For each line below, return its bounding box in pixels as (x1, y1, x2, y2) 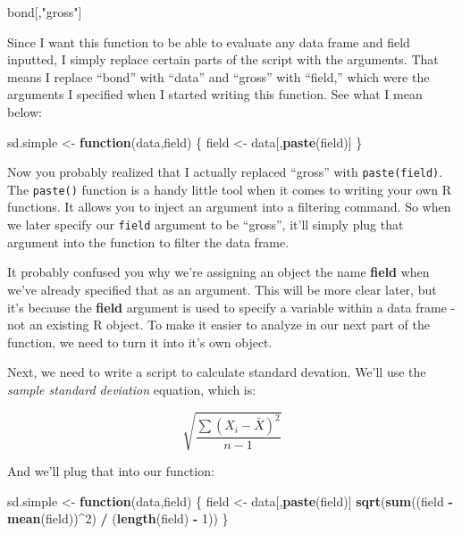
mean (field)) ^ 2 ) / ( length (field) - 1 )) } (7, 509, 229, 528)
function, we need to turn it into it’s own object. (7, 332, 273, 351)
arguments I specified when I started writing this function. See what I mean (7, 85, 423, 104)
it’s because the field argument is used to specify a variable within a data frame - (7, 297, 456, 316)
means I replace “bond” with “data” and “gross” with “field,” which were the (7, 67, 430, 86)
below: (7, 102, 42, 121)
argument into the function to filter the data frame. (7, 232, 290, 251)
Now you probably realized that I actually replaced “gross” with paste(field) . (7, 163, 443, 181)
